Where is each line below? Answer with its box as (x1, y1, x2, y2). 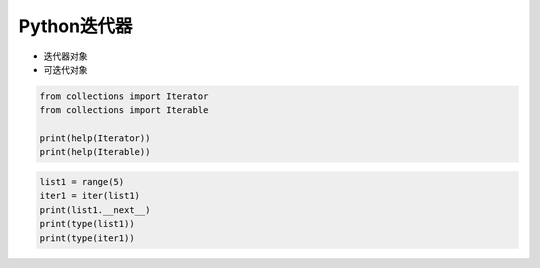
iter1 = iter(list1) (39, 190, 140, 202)
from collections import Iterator (39, 90, 209, 102)
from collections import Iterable (39, 105, 209, 116)
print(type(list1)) (39, 218, 135, 230)
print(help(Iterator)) (39, 133, 151, 144)
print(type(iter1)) (39, 232, 135, 244)
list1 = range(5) (39, 176, 125, 188)
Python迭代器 (18, 15, 133, 37)
